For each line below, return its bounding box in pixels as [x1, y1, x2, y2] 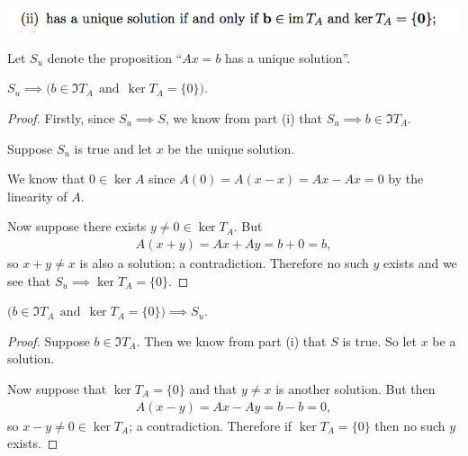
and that [189, 379, 238, 398]
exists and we [383, 253, 457, 272]
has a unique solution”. [225, 48, 351, 67]
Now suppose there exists [7, 217, 147, 236]
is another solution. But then [275, 379, 436, 398]
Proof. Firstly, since [7, 108, 115, 127]
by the [388, 169, 424, 188]
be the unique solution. [167, 139, 295, 157]
